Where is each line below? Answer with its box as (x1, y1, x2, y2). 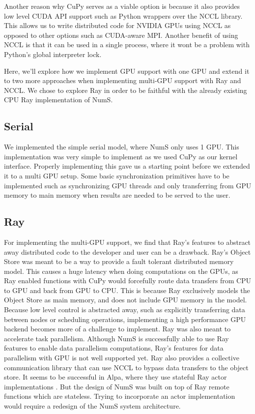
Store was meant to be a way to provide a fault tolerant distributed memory (4, 256, 234, 266)
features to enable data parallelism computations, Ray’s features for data (4, 343, 224, 353)
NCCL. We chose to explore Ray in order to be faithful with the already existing (4, 85, 247, 95)
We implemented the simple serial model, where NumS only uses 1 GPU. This (4, 142, 239, 152)
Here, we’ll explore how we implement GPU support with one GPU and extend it (4, 65, 250, 76)
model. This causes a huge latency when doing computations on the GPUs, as (4, 266, 238, 276)
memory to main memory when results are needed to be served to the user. (4, 190, 230, 200)
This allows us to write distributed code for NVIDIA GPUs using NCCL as (4, 20, 231, 30)
